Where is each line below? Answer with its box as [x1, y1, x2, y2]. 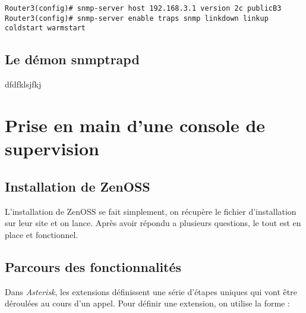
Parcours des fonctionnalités [5, 257, 182, 276]
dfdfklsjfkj [5, 78, 42, 90]
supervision [5, 136, 99, 161]
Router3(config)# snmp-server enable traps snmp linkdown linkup [5, 14, 269, 23]
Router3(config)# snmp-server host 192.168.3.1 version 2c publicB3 [5, 4, 282, 12]
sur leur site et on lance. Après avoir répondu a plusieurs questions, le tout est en [5, 217, 301, 229]
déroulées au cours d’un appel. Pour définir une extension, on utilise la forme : [5, 297, 290, 309]
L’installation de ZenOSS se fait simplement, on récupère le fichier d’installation [5, 205, 296, 217]
